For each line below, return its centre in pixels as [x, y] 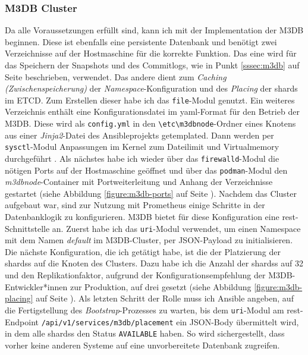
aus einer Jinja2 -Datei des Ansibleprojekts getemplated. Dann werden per [139, 135]
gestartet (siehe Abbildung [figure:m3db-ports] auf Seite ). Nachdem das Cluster [151, 193]
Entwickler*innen [36, 286]
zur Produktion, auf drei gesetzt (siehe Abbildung [161, 286]
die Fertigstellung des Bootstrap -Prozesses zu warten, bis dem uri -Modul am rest [153, 310]
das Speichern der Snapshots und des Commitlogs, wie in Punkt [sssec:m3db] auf [152, 65]
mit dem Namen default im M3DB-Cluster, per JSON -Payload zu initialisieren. [149, 240]
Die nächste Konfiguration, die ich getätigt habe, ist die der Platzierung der [143, 251]
